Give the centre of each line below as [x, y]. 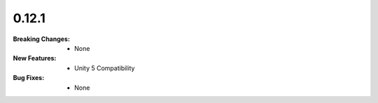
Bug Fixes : [29, 78]
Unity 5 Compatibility [105, 68]
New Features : [35, 58]
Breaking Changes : [41, 39]
